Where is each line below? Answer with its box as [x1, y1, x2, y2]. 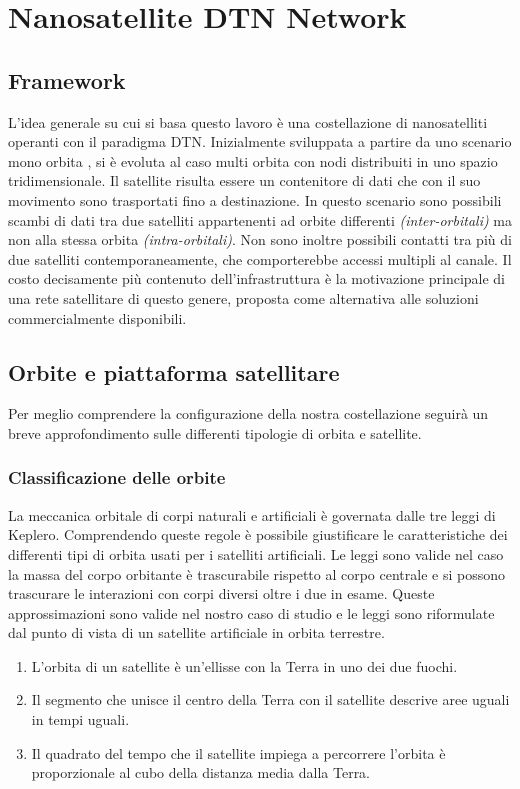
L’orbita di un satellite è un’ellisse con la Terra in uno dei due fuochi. [31, 655, 458, 676]
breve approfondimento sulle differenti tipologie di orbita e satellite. [8, 422, 422, 443]
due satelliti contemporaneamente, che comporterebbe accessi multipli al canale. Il [8, 248, 512, 269]
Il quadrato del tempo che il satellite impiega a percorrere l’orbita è [31, 742, 446, 763]
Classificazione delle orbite [8, 465, 226, 490]
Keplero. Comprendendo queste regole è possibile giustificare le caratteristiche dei [8, 524, 508, 545]
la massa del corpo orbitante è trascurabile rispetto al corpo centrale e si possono [8, 563, 505, 584]
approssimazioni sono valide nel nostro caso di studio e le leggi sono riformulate [8, 602, 495, 623]
